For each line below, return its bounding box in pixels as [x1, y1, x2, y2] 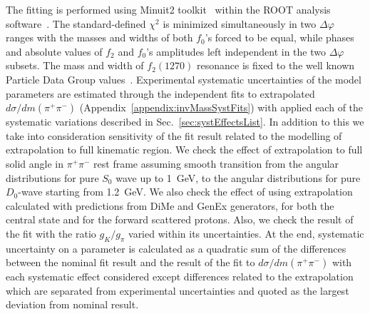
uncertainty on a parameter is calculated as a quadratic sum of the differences [6, 240, 346, 255]
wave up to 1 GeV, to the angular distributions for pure [115, 170, 361, 185]
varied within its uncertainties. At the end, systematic [128, 226, 364, 240]
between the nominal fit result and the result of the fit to [6, 255, 255, 270]
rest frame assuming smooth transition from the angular [93, 156, 339, 171]
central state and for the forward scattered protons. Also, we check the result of [6, 212, 354, 227]
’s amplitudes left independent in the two [146, 44, 326, 59]
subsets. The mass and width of [6, 58, 144, 73]
